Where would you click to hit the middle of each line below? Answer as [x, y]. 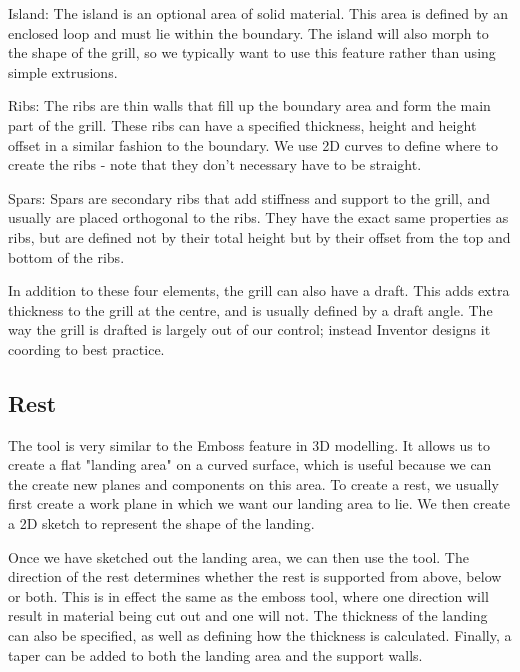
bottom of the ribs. [66, 256]
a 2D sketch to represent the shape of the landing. [161, 523]
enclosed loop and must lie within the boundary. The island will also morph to [248, 32]
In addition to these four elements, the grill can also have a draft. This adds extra [259, 290]
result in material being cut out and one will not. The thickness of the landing [248, 615]
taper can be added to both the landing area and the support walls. [215, 654]
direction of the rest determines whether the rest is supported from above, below [255, 576]
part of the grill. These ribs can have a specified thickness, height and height [242, 124]
